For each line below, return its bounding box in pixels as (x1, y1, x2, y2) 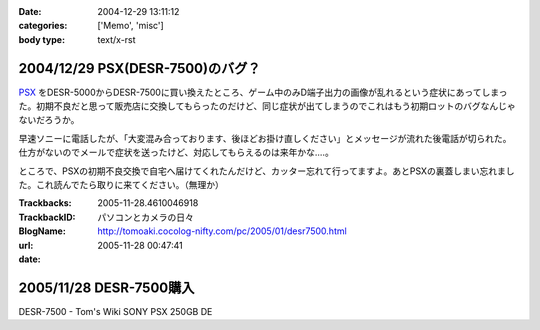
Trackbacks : (18, 197, 72, 209)
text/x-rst (97, 33, 136, 45)
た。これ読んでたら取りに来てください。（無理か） (18, 179, 224, 191)
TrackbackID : (18, 211, 76, 223)
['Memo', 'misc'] (97, 20, 164, 32)
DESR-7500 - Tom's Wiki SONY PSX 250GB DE (18, 305, 213, 317)
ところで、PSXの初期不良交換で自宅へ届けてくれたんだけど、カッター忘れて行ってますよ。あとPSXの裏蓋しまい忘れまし (18, 165, 515, 177)
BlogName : (18, 225, 67, 237)
